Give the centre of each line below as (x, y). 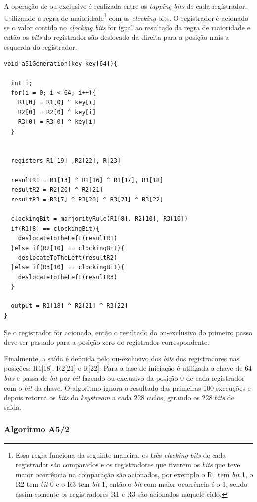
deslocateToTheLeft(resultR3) (68, 277)
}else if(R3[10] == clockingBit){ (68, 268)
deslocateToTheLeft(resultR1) (68, 238)
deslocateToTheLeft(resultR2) (68, 258)
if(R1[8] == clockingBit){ (55, 228)
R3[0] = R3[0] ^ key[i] (57, 122)
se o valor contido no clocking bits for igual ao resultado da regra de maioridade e (127, 27)
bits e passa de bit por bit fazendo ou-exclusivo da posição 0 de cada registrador (124, 378)
